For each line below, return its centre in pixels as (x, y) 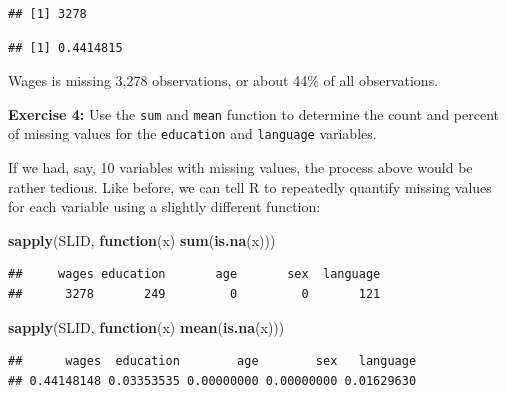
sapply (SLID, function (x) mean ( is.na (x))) (146, 326)
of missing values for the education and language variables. (192, 133)
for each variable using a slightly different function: (164, 206)
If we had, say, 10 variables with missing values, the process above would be (240, 167)
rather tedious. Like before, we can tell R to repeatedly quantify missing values (250, 186)
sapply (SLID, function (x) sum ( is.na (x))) (142, 239)
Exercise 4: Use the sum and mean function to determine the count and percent (254, 113)
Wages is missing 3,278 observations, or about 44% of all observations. (223, 80)
